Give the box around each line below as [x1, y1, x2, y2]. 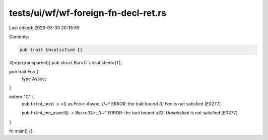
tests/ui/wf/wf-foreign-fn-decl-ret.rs [9, 7, 166, 18]
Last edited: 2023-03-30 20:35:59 [9, 25, 80, 31]
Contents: [9, 34, 29, 40]
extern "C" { [9, 94, 34, 100]
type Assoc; [21, 76, 47, 82]
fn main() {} [9, 128, 33, 134]
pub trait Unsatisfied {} [19, 47, 83, 52]
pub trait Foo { [9, 69, 39, 75]
